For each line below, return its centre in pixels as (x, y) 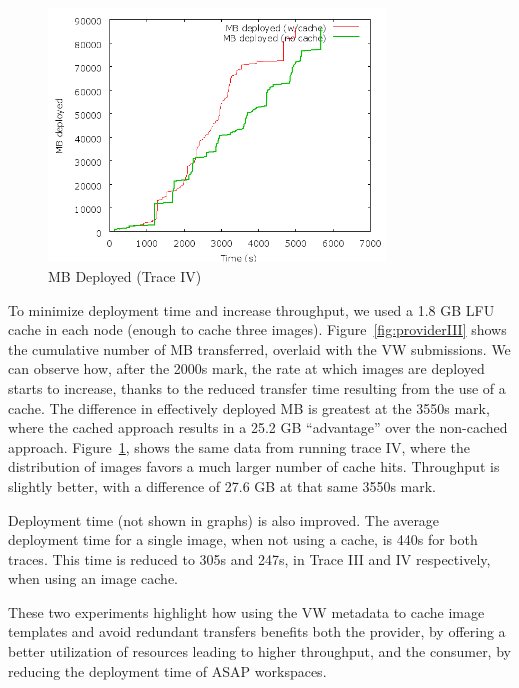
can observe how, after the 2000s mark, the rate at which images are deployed (246, 368)
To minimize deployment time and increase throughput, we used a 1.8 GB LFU (251, 309)
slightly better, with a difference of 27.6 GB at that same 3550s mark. (222, 485)
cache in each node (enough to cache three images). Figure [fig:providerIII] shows (257, 329)
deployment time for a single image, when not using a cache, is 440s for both (243, 539)
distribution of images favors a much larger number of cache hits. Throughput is (254, 466)
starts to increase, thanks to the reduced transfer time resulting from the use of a (257, 387)
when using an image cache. (93, 578)
